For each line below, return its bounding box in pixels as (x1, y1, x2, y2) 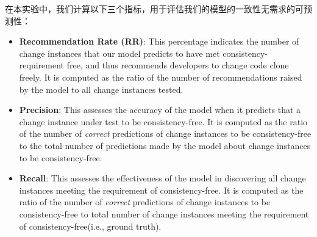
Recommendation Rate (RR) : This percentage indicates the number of (19, 35, 299, 48)
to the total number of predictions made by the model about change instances (19, 139, 311, 151)
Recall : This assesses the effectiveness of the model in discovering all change (19, 172, 306, 184)
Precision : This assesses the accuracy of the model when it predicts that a (19, 103, 301, 116)
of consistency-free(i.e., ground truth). (19, 219, 162, 232)
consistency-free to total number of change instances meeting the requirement (19, 207, 309, 220)
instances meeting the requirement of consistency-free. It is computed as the (19, 183, 304, 196)
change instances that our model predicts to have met (19, 46, 220, 59)
